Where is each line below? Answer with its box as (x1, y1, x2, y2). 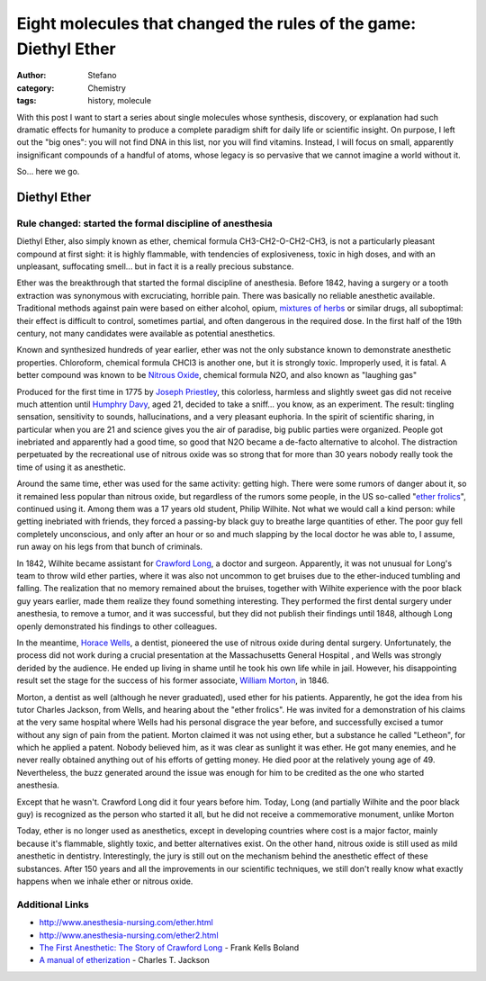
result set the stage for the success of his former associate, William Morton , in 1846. (16, 675, 329, 686)
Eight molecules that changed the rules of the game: (16, 13, 417, 33)
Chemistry (87, 82, 126, 94)
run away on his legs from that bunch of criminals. (16, 541, 202, 553)
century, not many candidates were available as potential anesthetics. (16, 328, 275, 338)
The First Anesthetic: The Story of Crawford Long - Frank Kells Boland (39, 941, 300, 953)
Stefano (87, 70, 117, 81)
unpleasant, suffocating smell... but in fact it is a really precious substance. (16, 261, 294, 272)
